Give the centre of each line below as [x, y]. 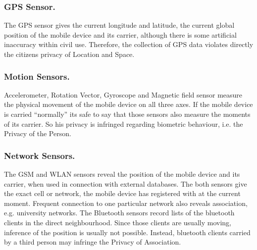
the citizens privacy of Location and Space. [69, 54]
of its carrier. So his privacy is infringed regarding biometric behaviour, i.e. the [124, 124]
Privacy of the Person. [38, 133]
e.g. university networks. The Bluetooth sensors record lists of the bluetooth [119, 213]
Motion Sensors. [37, 76]
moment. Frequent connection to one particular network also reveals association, [126, 203]
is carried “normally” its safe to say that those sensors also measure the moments [127, 114]
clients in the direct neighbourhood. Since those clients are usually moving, [118, 222]
